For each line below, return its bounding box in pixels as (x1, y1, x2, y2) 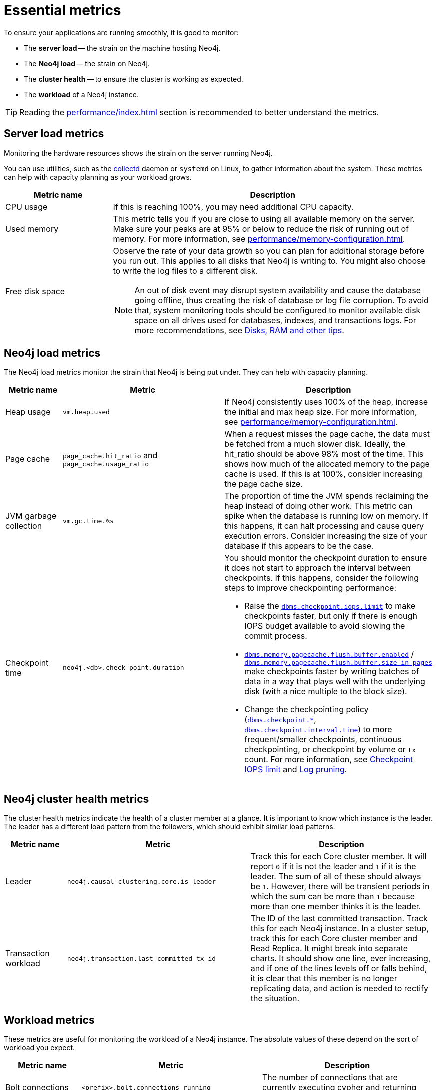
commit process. (244, 631, 307, 641)
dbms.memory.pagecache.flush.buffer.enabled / (244, 649, 414, 659)
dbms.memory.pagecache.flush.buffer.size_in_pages (244, 659, 432, 667)
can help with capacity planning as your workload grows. (4, 172, 192, 181)
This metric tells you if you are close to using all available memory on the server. (113, 213, 415, 224)
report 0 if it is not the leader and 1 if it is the (250, 861, 416, 872)
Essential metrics (4, 2, 121, 19)
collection (5, 521, 42, 531)
